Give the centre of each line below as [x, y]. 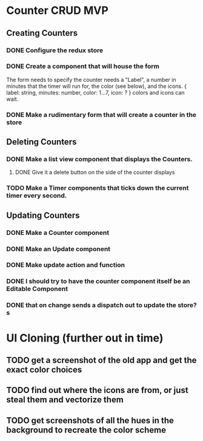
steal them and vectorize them [65, 400]
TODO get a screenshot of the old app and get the [101, 360]
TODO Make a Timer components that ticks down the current [98, 188]
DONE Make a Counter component [58, 232]
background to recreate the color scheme [86, 430]
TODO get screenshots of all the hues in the [90, 420]
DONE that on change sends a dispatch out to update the [92, 305]
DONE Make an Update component [58, 249]
